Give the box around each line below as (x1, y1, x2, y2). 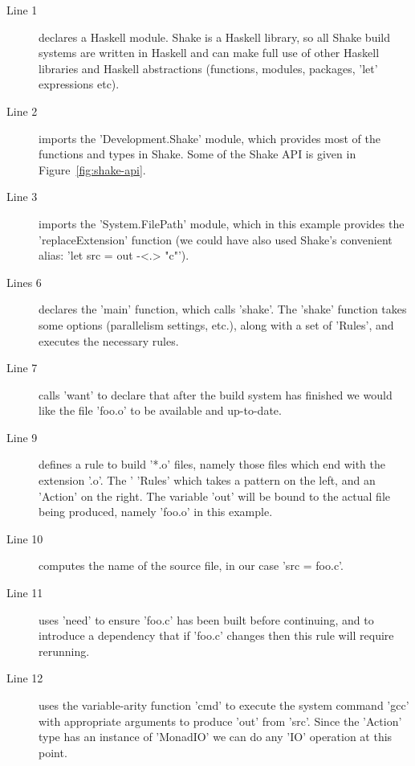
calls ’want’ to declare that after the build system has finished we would (39, 386, 393, 403)
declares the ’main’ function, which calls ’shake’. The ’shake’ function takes (39, 301, 407, 317)
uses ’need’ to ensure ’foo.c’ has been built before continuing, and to (39, 611, 374, 628)
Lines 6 (6, 273, 42, 290)
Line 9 (6, 428, 38, 445)
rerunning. (39, 642, 90, 659)
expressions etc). (39, 76, 120, 92)
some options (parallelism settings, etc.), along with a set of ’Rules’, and (39, 316, 394, 333)
